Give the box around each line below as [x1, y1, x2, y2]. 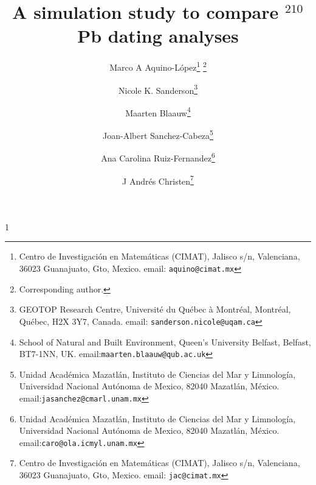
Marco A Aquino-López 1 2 [109, 59, 207, 73]
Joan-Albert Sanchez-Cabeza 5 [103, 127, 213, 141]
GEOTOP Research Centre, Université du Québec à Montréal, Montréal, [19, 303, 291, 316]
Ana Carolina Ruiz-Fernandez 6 [101, 150, 215, 164]
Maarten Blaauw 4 [125, 104, 191, 119]
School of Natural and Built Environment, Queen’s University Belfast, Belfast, [19, 335, 311, 348]
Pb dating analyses [77, 23, 239, 48]
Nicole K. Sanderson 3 [118, 82, 198, 96]
